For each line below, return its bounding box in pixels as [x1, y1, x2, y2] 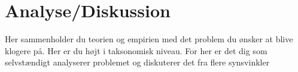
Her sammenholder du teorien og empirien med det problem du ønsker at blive [5, 33, 293, 45]
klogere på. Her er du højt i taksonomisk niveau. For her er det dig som [5, 44, 267, 57]
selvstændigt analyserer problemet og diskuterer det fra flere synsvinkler [5, 56, 270, 68]
